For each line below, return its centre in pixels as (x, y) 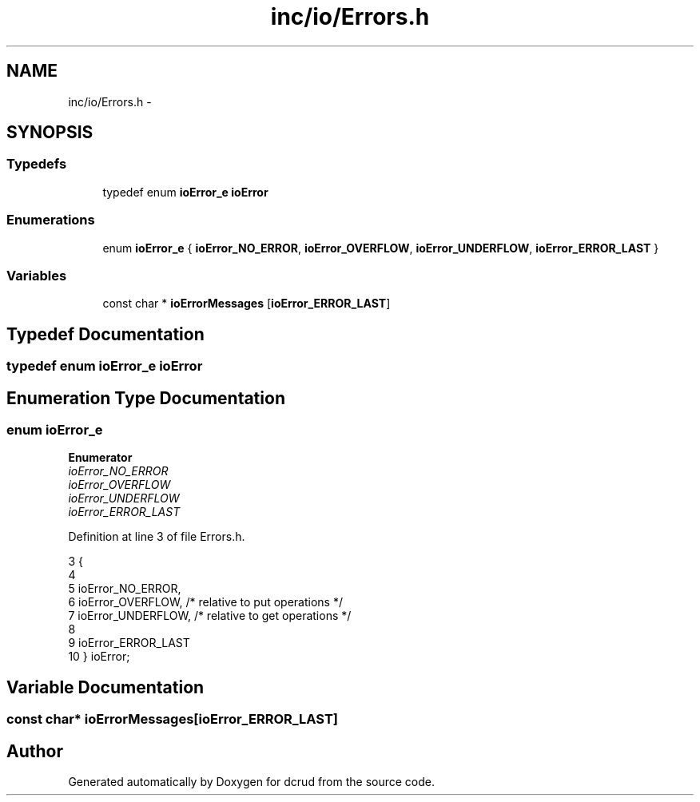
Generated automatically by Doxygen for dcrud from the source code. (252, 782)
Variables (37, 275)
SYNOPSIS (50, 133)
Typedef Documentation (105, 334)
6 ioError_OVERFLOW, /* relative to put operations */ (205, 602)
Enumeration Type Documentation (146, 398)
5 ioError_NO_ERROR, (125, 589)
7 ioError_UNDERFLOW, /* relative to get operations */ (210, 616)
